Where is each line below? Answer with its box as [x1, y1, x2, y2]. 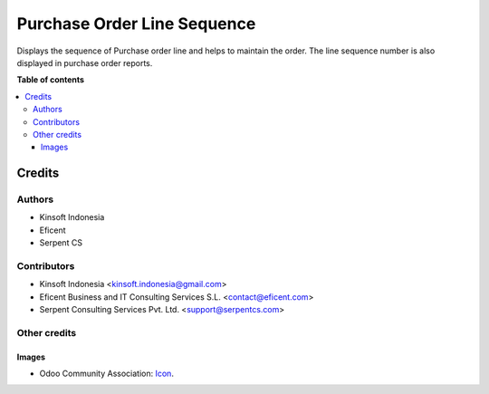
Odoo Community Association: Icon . [39, 368, 174, 380]
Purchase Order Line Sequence [16, 14, 256, 34]
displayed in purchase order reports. [16, 57, 153, 68]
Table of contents [16, 74, 85, 85]
